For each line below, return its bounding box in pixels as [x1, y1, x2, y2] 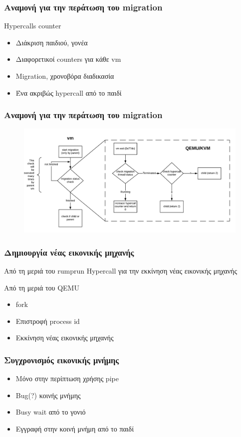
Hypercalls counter [4, 20, 61, 31]
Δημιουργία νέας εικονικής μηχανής [4, 246, 134, 258]
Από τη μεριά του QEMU [4, 282, 79, 292]
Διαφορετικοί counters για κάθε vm [15, 54, 121, 64]
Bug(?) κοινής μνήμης [15, 390, 81, 400]
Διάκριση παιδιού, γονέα [15, 37, 88, 47]
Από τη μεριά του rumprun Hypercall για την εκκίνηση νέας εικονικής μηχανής [4, 265, 237, 276]
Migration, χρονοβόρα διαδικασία [15, 71, 114, 81]
